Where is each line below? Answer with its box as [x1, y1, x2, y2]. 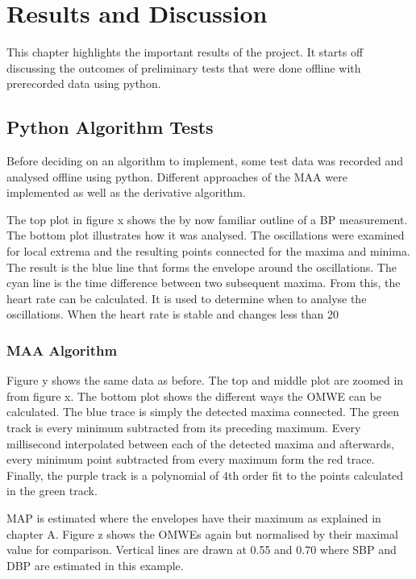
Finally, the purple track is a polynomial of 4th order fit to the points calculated [6, 466, 404, 483]
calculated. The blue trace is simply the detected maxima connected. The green [6, 403, 400, 420]
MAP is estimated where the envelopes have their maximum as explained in [6, 510, 381, 527]
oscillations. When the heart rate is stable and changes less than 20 [6, 306, 339, 323]
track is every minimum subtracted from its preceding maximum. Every [6, 419, 361, 436]
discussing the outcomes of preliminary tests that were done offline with [6, 59, 361, 76]
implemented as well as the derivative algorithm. [6, 184, 246, 201]
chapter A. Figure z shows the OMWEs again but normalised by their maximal [6, 525, 398, 542]
